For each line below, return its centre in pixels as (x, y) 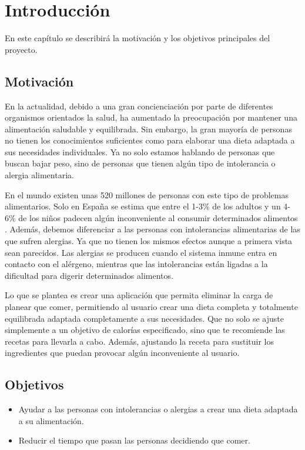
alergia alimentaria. (39, 175)
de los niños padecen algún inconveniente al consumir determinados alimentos (158, 217)
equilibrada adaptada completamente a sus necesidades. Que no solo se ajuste (144, 318)
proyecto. (21, 49)
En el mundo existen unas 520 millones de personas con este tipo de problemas (147, 194)
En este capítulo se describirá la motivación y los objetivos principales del (138, 38)
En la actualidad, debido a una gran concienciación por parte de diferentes (139, 106)
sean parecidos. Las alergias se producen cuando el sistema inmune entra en (141, 252)
